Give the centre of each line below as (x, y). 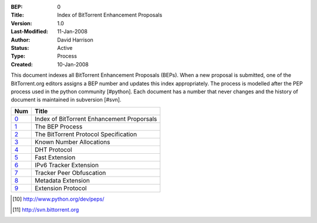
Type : (18, 56)
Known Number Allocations (72, 142)
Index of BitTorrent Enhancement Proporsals (96, 119)
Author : (21, 40)
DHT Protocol (53, 150)
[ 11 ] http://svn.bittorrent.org (46, 210)
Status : (20, 48)
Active (65, 48)
